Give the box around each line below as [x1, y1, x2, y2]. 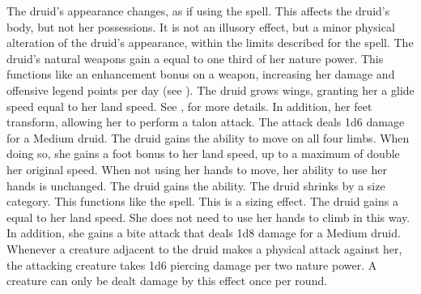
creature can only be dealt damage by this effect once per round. [6, 272, 328, 289]
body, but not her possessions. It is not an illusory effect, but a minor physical [6, 18, 395, 35]
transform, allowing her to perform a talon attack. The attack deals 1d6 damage [6, 113, 405, 130]
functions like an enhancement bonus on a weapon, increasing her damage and [6, 66, 395, 83]
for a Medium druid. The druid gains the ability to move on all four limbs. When [6, 129, 410, 146]
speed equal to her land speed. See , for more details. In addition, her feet [6, 97, 372, 114]
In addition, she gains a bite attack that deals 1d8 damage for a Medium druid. [6, 224, 401, 241]
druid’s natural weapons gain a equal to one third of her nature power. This [6, 49, 384, 66]
